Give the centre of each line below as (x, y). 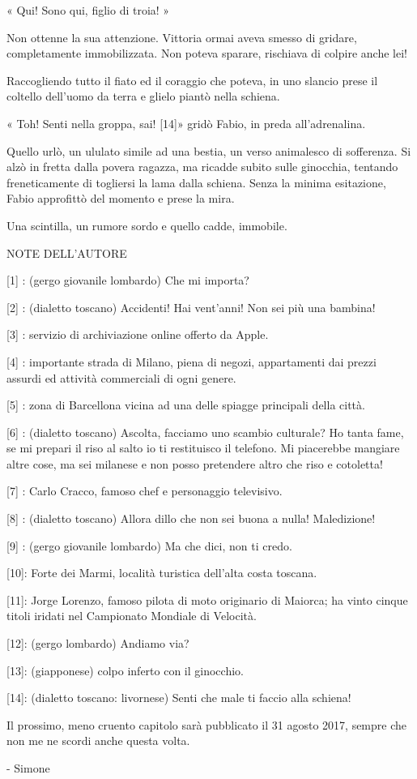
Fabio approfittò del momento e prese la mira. (121, 198)
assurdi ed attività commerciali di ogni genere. (121, 377)
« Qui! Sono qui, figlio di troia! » (88, 10)
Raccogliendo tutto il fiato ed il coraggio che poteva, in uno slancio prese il (192, 80)
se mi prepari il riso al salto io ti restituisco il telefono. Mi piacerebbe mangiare (203, 448)
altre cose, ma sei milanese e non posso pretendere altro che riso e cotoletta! (195, 463)
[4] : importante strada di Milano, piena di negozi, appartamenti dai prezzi (191, 361)
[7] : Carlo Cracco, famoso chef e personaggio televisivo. (145, 491)
